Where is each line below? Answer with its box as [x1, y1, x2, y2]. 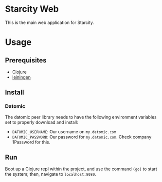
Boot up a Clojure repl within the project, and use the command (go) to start [5, 166, 157, 172]
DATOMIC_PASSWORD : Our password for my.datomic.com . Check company [12, 134, 152, 140]
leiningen [12, 74, 31, 80]
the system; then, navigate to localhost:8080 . [5, 171, 96, 177]
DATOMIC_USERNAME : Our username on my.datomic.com [12, 128, 117, 135]
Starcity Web [5, 3, 59, 15]
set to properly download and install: [5, 119, 79, 125]
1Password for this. [12, 139, 51, 145]
